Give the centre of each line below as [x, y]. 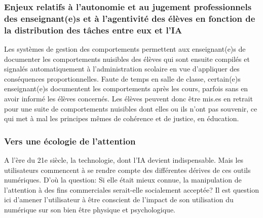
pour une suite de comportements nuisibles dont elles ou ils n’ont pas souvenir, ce [131, 108]
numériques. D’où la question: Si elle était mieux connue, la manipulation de [123, 180]
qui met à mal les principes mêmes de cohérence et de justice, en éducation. [122, 118]
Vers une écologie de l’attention [70, 141]
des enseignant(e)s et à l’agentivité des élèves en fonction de [130, 18]
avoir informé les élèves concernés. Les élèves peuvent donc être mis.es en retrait [128, 99]
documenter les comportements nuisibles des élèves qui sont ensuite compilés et [127, 59]
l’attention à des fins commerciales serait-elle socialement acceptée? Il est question [131, 189]
